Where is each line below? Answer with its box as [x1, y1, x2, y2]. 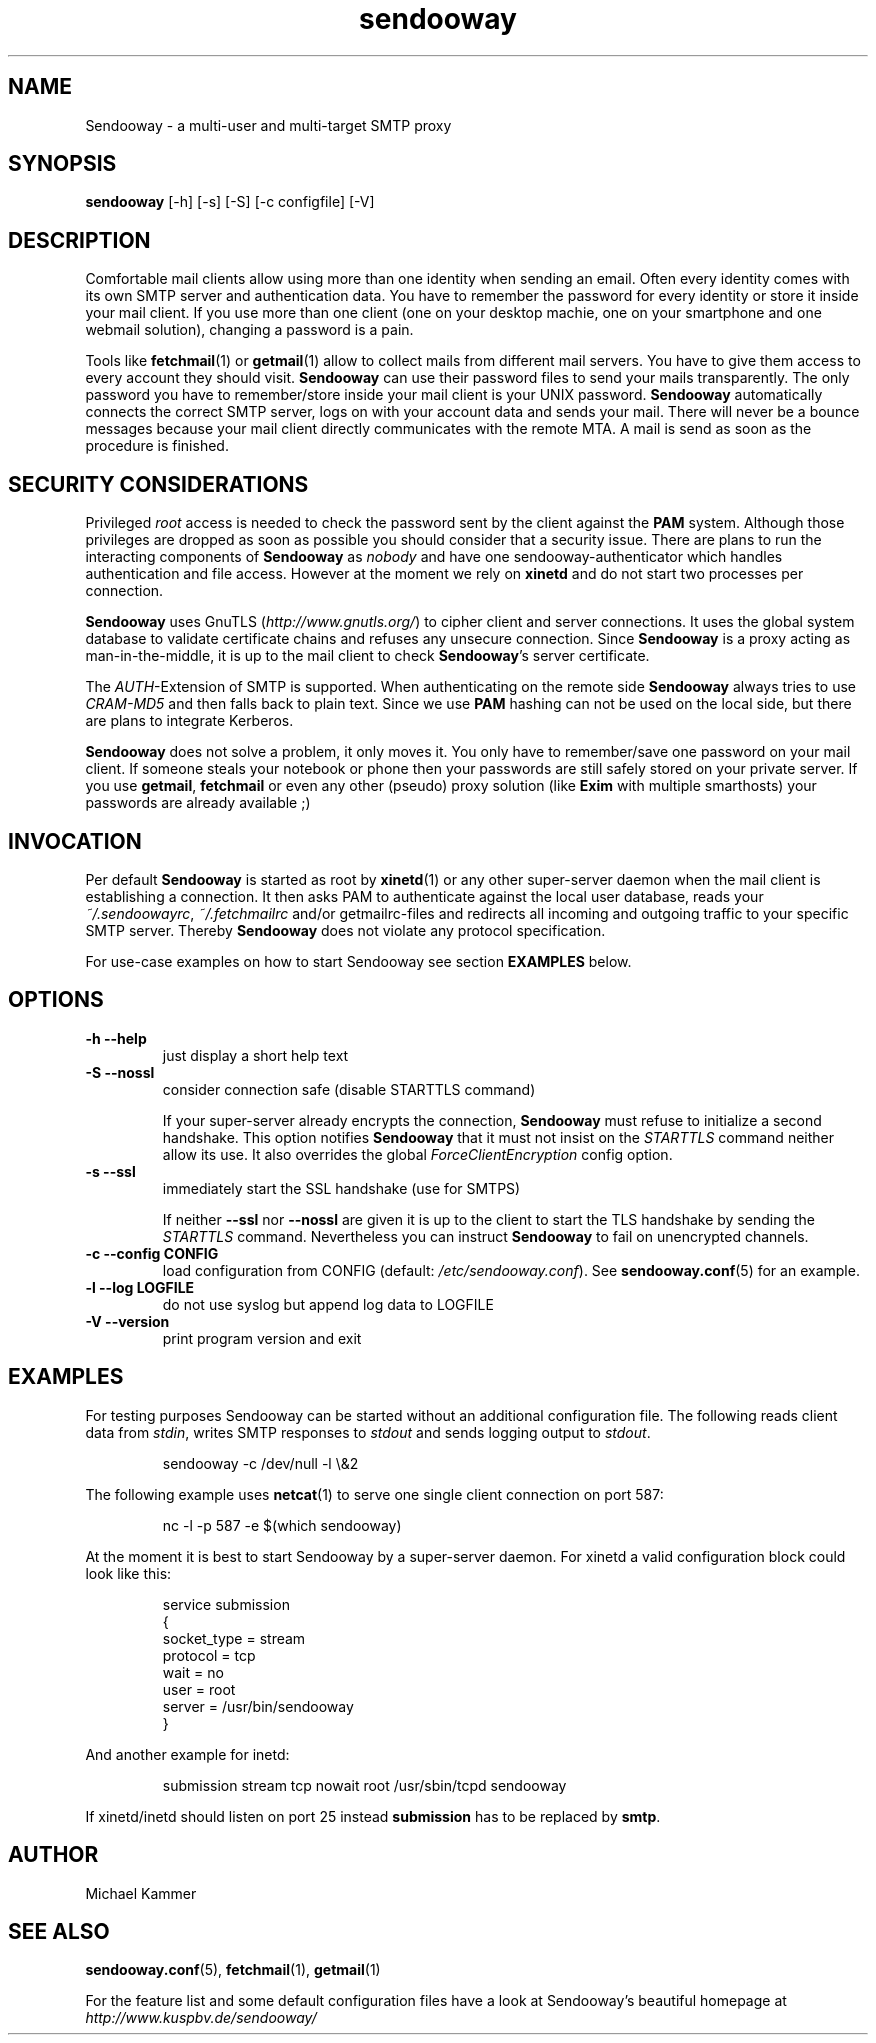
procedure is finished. [85, 437, 229, 455]
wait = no [162, 1663, 224, 1681]
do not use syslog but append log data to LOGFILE [162, 1295, 494, 1313]
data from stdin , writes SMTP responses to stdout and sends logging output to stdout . [85, 1423, 651, 1441]
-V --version [85, 1312, 170, 1330]
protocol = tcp [162, 1646, 256, 1664]
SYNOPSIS [8, 151, 117, 177]
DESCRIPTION [8, 227, 151, 253]
